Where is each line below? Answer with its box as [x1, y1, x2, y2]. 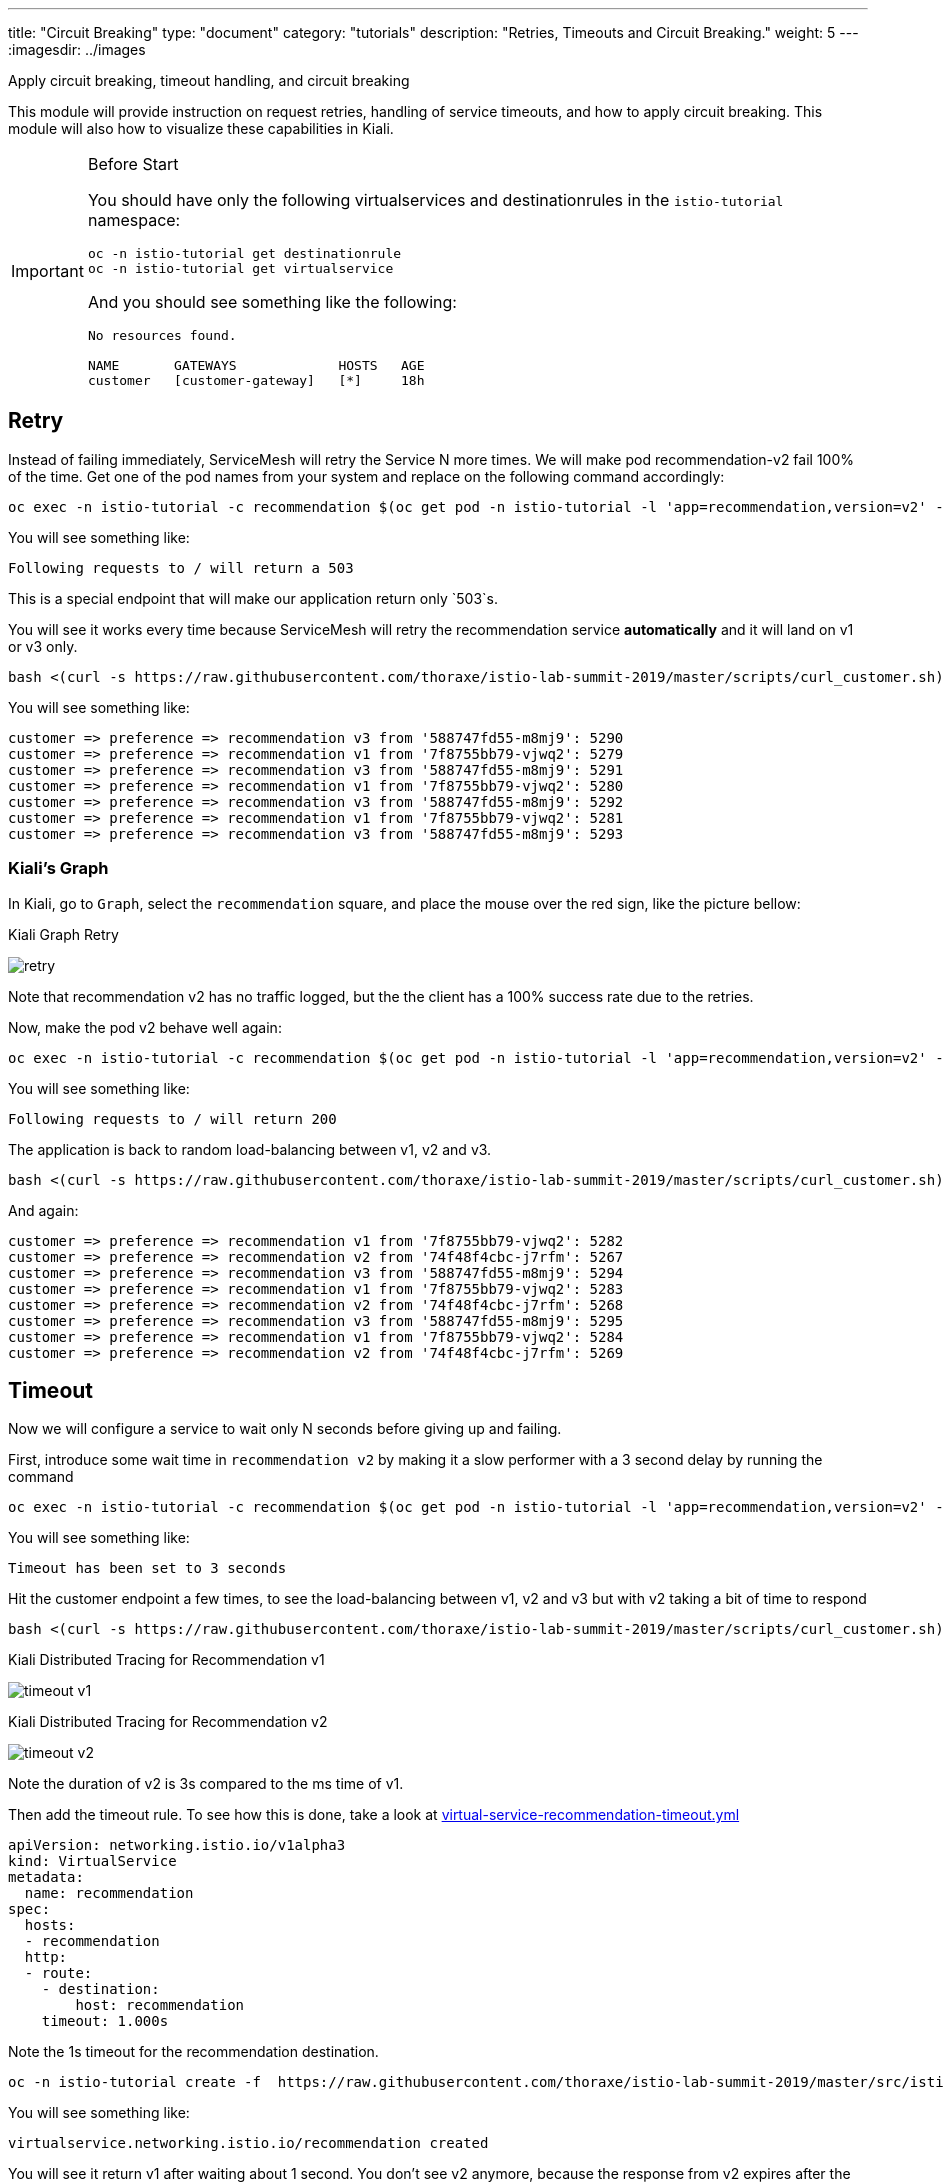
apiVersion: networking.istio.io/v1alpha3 [8, 1837, 346, 1854]
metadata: [8, 1869, 84, 1886]
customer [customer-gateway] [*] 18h [87, 373, 425, 388]
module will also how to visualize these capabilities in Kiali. [8, 120, 394, 137]
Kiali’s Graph [8, 858, 109, 879]
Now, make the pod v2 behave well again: [8, 1018, 282, 1036]
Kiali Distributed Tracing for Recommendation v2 [8, 1713, 328, 1731]
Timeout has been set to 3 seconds [8, 1560, 287, 1577]
